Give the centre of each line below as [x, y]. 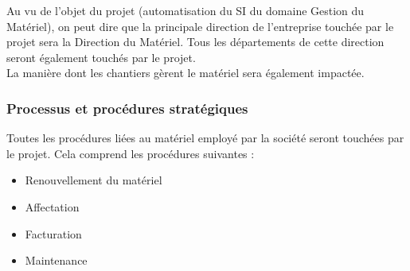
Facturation [53, 233]
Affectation [52, 206]
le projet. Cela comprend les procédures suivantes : [131, 153]
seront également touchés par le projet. [101, 57]
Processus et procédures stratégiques [127, 108]
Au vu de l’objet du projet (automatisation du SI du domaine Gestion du [185, 10]
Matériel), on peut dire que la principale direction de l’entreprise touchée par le [200, 26]
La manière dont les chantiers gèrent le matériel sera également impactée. [185, 73]
